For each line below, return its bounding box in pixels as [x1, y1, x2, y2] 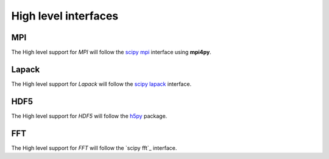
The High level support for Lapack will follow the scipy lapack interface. [11, 80, 192, 88]
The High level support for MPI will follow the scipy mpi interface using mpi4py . [11, 49, 211, 56]
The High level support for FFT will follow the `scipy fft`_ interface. [11, 144, 177, 152]
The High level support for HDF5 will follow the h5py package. [11, 112, 168, 119]
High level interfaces [11, 9, 119, 23]
